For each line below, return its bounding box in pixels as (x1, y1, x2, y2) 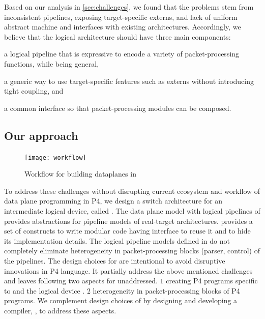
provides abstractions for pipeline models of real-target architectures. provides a (4, 215, 253, 226)
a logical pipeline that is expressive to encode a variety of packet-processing (4, 48, 240, 59)
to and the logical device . (4, 285, 85, 296)
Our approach (4, 127, 78, 143)
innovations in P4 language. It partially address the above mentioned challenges (4, 265, 253, 276)
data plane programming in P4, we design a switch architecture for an (4, 195, 223, 206)
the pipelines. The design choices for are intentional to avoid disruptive (4, 255, 225, 266)
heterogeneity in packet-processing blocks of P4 (93, 285, 240, 296)
